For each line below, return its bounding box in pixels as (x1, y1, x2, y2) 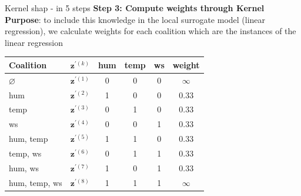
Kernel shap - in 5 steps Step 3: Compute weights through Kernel (5, 2, 265, 14)
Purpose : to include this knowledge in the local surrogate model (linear (5, 13, 266, 25)
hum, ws (9, 161, 39, 174)
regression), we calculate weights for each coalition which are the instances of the (5, 25, 296, 37)
